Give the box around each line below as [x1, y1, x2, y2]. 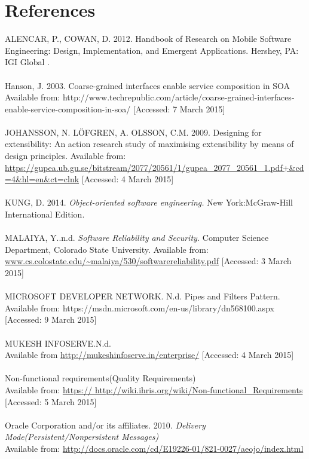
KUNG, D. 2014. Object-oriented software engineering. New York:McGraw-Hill [5, 196, 293, 209]
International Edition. [5, 208, 85, 221]
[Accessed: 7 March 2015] [133, 102, 225, 115]
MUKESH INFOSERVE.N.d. [5, 336, 111, 349]
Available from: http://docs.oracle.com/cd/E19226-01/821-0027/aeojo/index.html [5, 442, 304, 454]
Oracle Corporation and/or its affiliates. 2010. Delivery [5, 418, 206, 431]
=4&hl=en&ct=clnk [5, 173, 79, 185]
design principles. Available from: [5, 149, 126, 162]
